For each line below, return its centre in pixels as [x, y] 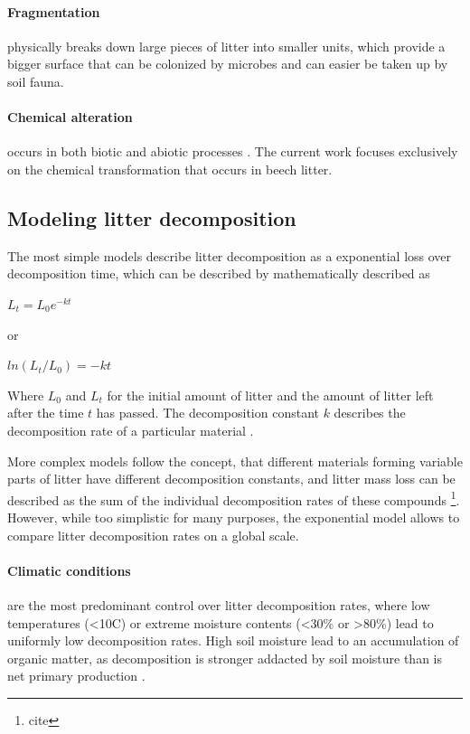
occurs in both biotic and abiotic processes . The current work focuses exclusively [233, 151]
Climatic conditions [69, 570]
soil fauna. [36, 81]
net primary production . [76, 676]
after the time [46, 413]
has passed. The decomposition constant [207, 413]
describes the [370, 413]
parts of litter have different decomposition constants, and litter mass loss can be [231, 479]
